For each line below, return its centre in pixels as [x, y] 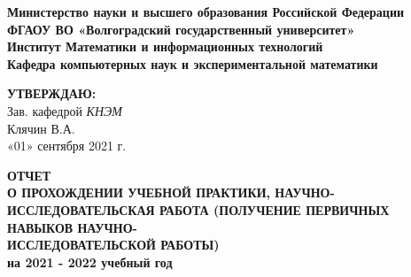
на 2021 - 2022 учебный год [90, 262]
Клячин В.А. [41, 128]
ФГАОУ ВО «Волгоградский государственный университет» [181, 29]
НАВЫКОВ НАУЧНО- [72, 227]
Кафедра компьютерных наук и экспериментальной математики [193, 63]
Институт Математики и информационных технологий [165, 46]
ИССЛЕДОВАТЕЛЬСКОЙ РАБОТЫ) [113, 245]
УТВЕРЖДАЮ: [52, 93]
